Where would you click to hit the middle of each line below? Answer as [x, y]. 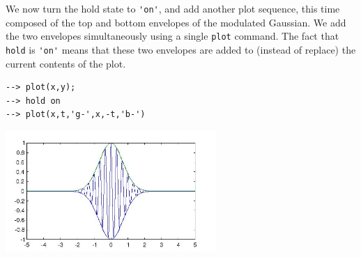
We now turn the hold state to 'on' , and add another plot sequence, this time [173, 8]
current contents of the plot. [66, 63]
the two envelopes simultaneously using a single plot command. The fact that [172, 36]
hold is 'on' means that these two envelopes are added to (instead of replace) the [181, 49]
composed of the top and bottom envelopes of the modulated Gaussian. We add [176, 22]
